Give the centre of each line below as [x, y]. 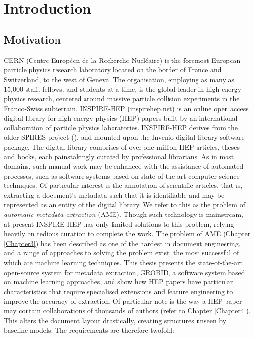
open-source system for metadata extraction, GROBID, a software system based [125, 272]
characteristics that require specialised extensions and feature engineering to [119, 291]
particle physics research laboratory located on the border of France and [113, 70]
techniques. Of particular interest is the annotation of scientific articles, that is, [123, 185]
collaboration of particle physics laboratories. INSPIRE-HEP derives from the [121, 127]
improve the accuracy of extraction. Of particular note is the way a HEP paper [123, 301]
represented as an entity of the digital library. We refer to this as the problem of [125, 204]
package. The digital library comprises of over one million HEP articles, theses [122, 146]
